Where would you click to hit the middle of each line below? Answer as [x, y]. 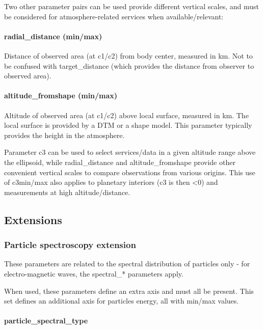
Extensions [33, 219]
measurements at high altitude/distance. [67, 192]
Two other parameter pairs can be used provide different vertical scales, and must [131, 6]
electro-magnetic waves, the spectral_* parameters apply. [94, 273]
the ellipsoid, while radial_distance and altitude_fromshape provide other [120, 162]
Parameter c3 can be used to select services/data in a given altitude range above [130, 152]
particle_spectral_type [46, 321]
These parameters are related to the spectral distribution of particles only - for [127, 264]
